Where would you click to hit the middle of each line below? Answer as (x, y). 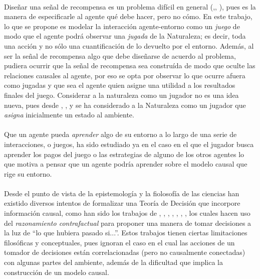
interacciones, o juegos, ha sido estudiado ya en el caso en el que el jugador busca (129, 144)
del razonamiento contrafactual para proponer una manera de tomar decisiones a (128, 223)
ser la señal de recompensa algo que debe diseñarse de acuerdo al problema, (120, 55)
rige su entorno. (28, 173)
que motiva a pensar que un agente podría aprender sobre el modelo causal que (126, 164)
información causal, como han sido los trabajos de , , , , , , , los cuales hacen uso (127, 213)
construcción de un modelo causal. (57, 272)
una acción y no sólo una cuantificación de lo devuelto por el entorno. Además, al (129, 45)
